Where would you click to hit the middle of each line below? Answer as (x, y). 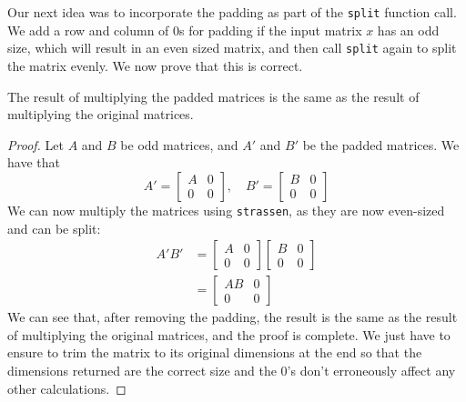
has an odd (408, 30)
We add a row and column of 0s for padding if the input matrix (185, 30)
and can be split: (54, 228)
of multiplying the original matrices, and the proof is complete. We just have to (229, 334)
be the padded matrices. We (381, 144)
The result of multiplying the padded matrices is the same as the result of (213, 96)
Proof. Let (35, 144)
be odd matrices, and (179, 144)
